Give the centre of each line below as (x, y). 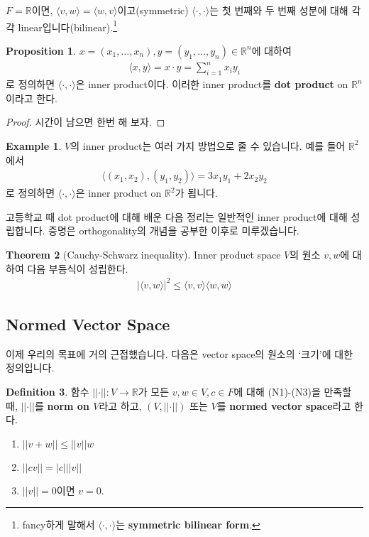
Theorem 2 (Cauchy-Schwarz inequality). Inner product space (143, 254)
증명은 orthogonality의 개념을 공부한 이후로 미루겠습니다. (174, 230)
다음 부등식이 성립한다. (78, 268)
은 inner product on (119, 193)
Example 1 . (34, 145)
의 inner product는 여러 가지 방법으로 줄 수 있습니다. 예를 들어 (208, 145)
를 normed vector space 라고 (284, 405)
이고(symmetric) (153, 10)
